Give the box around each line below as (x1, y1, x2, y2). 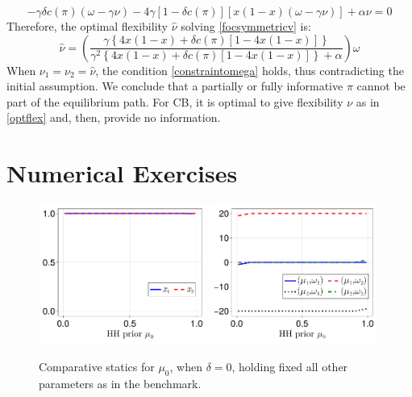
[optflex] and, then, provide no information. (6, 109, 221, 126)
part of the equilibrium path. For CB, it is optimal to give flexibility (6, 93, 343, 110)
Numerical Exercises (6, 157, 238, 190)
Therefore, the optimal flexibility (6, 18, 168, 34)
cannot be (356, 77, 406, 94)
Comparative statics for (39, 357, 155, 374)
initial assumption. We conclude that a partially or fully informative (6, 77, 343, 94)
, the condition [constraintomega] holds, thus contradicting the (95, 61, 404, 78)
